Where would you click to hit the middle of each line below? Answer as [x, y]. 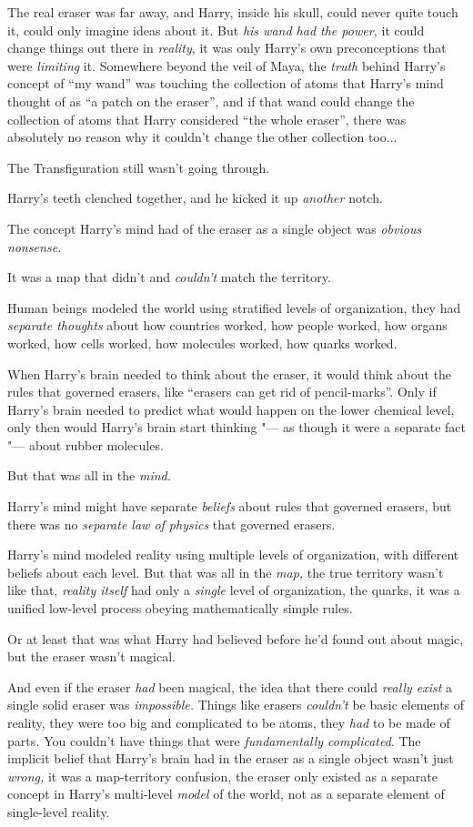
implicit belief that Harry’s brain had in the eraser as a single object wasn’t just [231, 758]
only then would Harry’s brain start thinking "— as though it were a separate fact [236, 427]
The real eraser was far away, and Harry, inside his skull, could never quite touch [233, 12]
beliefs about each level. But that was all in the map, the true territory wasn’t [226, 572]
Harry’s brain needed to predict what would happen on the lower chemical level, [231, 409]
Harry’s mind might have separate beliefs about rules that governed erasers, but [230, 506]
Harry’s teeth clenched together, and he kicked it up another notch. [195, 198]
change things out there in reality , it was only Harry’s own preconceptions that [227, 48]
